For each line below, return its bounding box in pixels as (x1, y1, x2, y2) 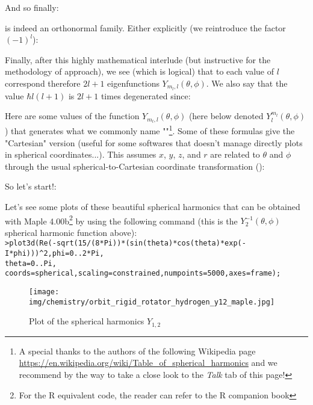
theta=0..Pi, (5, 259, 57, 268)
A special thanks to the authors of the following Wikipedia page (19, 344, 256, 357)
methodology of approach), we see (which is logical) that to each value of (5, 65, 274, 78)
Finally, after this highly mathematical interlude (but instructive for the (5, 53, 271, 66)
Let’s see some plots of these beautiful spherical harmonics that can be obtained (5, 200, 300, 212)
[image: (29, 287, 60, 296)
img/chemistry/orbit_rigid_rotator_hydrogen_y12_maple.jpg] (29, 297, 275, 306)
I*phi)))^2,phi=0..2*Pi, (5, 249, 104, 258)
